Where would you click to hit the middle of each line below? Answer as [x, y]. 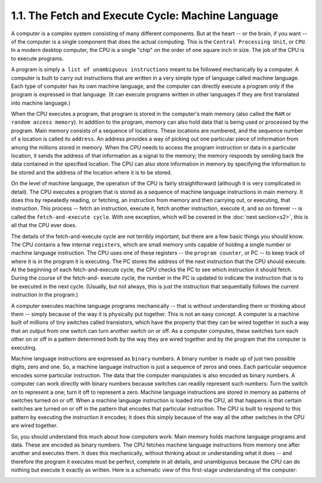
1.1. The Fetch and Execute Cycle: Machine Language [145, 16]
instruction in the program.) [45, 295]
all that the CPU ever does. [44, 225]
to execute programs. [37, 58]
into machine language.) [41, 103]
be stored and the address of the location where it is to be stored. [92, 172]
